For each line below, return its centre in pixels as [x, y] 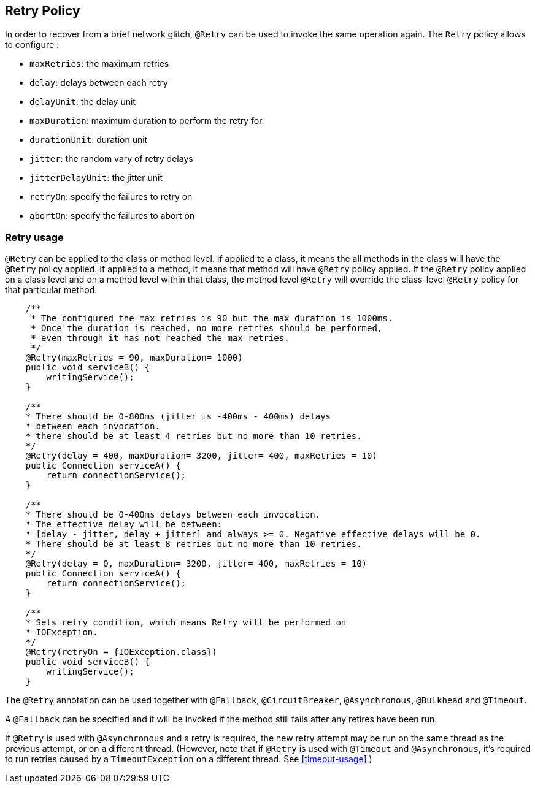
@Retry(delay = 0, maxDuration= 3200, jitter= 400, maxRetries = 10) [196, 564]
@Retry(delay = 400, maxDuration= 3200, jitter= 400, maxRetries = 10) [201, 456]
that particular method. [51, 290]
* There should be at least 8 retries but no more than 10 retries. [194, 544]
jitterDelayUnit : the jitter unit [96, 178]
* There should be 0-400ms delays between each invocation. [173, 515]
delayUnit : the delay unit [83, 102]
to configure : [32, 45]
